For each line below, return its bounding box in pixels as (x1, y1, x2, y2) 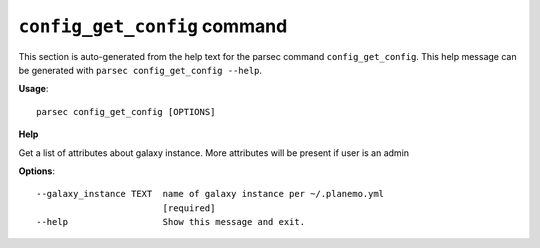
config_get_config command (18, 15, 288, 37)
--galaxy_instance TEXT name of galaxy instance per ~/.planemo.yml (36, 188, 385, 200)
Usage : (18, 83, 49, 95)
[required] (162, 202, 216, 214)
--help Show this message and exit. (36, 216, 305, 228)
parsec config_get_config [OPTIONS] (36, 106, 216, 117)
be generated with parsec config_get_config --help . (18, 64, 263, 76)
